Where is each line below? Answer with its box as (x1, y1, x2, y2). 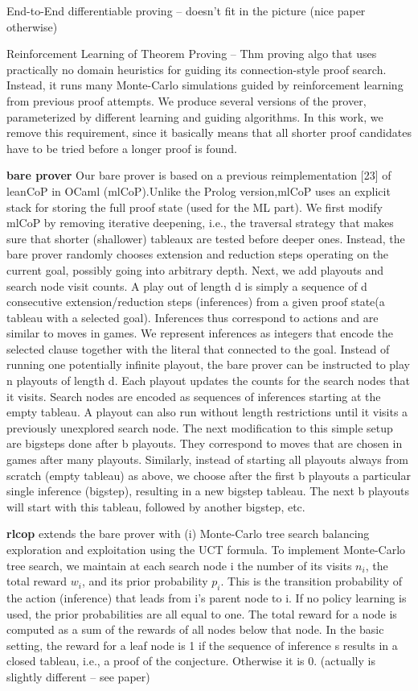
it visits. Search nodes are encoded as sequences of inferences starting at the (6, 387, 381, 404)
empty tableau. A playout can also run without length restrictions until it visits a (6, 403, 408, 420)
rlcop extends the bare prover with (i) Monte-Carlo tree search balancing (6, 525, 370, 542)
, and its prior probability (82, 573, 208, 590)
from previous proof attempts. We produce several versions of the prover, (6, 92, 367, 109)
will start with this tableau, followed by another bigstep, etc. (6, 498, 305, 515)
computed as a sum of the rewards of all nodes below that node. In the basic (6, 621, 384, 638)
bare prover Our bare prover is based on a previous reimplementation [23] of (6, 167, 391, 184)
